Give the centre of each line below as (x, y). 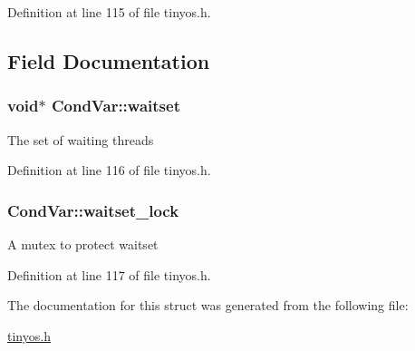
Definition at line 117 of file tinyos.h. (109, 274)
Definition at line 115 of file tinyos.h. (109, 12)
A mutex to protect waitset (83, 244)
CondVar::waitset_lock (93, 210)
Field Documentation (109, 60)
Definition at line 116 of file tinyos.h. (109, 170)
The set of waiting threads (81, 139)
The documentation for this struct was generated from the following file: (208, 305)
